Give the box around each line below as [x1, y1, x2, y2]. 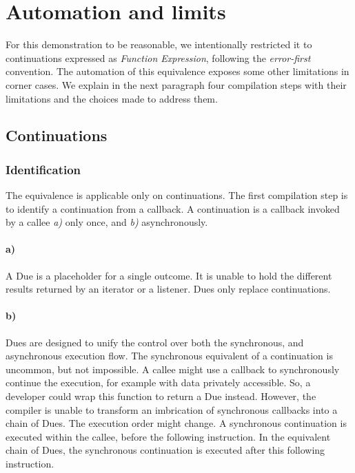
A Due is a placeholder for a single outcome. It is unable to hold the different [6, 268, 332, 282]
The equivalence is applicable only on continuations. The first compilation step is [6, 188, 348, 202]
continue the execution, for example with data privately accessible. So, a [6, 375, 311, 390]
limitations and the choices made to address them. [6, 91, 218, 105]
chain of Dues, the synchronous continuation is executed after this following [6, 443, 325, 457]
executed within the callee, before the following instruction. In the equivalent [6, 429, 331, 443]
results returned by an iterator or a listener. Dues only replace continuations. [6, 282, 331, 296]
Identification [6, 160, 81, 178]
